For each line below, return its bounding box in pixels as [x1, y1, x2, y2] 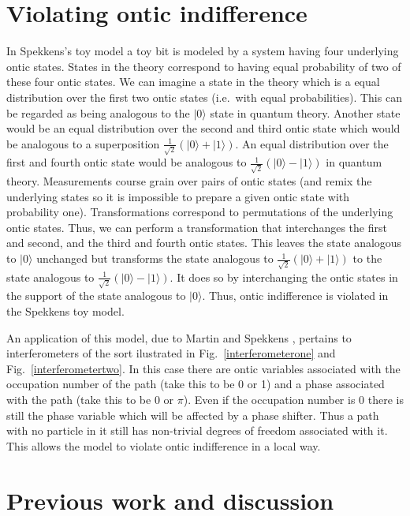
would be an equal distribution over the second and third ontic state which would [6, 120, 401, 136]
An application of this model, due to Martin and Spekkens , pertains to [6, 329, 352, 346]
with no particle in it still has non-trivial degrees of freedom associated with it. [6, 422, 388, 439]
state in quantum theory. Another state [210, 104, 401, 121]
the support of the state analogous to [6, 287, 186, 304]
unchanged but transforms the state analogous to [36, 250, 274, 267]
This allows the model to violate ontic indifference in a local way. [6, 437, 321, 454]
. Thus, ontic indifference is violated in [202, 287, 389, 304]
